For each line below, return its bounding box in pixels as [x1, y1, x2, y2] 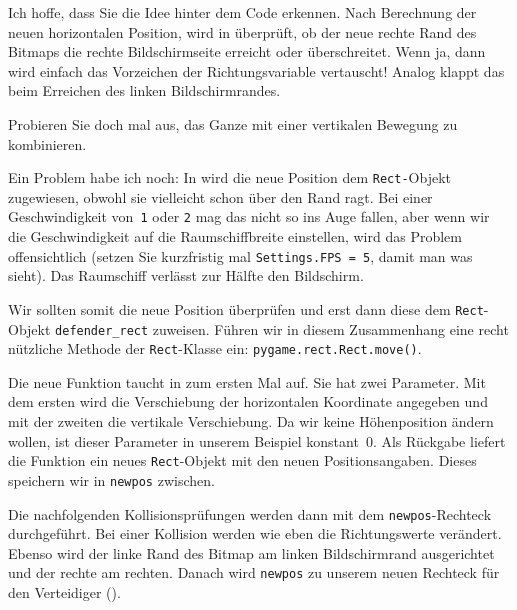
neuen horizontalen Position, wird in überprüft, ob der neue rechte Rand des [8, 21, 477, 42]
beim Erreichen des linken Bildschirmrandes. [8, 80, 281, 101]
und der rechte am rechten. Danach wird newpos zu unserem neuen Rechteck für [8, 562, 500, 583]
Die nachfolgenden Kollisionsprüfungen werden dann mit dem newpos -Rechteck [8, 503, 492, 524]
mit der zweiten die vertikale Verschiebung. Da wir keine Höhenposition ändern [8, 411, 494, 432]
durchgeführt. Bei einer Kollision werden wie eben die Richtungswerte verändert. [8, 523, 502, 544]
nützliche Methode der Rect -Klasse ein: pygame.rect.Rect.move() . [8, 338, 422, 359]
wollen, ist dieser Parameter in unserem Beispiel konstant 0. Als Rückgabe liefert [8, 430, 506, 451]
